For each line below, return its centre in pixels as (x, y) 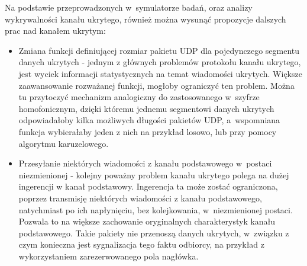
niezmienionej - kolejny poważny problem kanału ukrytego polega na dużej (154, 174)
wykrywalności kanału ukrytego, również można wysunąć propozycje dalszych (146, 19)
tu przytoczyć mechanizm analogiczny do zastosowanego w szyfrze (139, 97)
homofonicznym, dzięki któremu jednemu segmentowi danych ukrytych (146, 108)
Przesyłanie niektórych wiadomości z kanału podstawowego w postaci (145, 163)
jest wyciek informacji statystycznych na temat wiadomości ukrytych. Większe (160, 73)
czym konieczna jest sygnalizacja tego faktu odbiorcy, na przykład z (142, 244)
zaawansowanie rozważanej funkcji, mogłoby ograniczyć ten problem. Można (156, 85)
